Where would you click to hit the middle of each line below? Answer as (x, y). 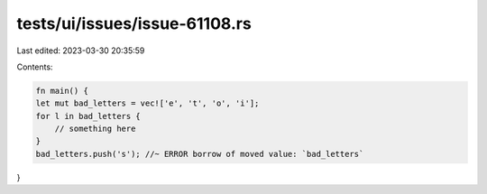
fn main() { (62, 91)
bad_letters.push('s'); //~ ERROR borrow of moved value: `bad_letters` (200, 154)
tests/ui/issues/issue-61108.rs (134, 23)
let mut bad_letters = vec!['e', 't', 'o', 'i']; (147, 103)
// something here (95, 129)
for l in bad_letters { (88, 116)
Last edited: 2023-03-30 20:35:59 (81, 51)
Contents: (35, 67)
